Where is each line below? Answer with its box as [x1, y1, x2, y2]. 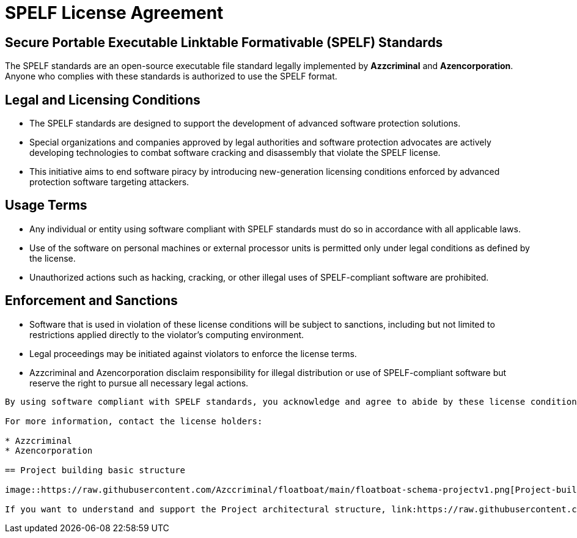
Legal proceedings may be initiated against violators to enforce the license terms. [29, 348, 357, 359]
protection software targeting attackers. [29, 177, 189, 188]
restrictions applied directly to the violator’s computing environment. [29, 329, 304, 340]
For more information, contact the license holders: [5, 416, 263, 426]
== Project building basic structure [5, 465, 186, 475]
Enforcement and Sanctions [5, 293, 178, 309]
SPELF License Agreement [5, 2, 224, 23]
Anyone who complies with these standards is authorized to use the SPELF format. [5, 71, 337, 82]
